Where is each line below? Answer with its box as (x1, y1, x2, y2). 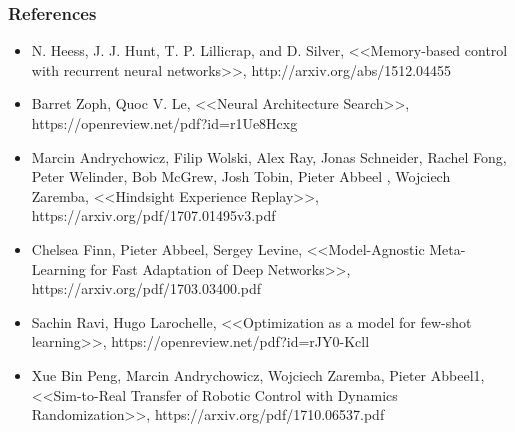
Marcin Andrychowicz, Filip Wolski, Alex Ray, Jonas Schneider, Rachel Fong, (31, 146, 507, 167)
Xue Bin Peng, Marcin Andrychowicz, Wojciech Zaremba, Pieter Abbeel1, (31, 364, 485, 385)
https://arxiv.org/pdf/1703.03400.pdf (31, 278, 262, 299)
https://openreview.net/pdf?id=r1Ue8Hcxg (31, 113, 298, 133)
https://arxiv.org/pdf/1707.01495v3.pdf (31, 205, 276, 226)
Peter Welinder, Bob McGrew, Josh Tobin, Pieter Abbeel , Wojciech (31, 166, 451, 187)
